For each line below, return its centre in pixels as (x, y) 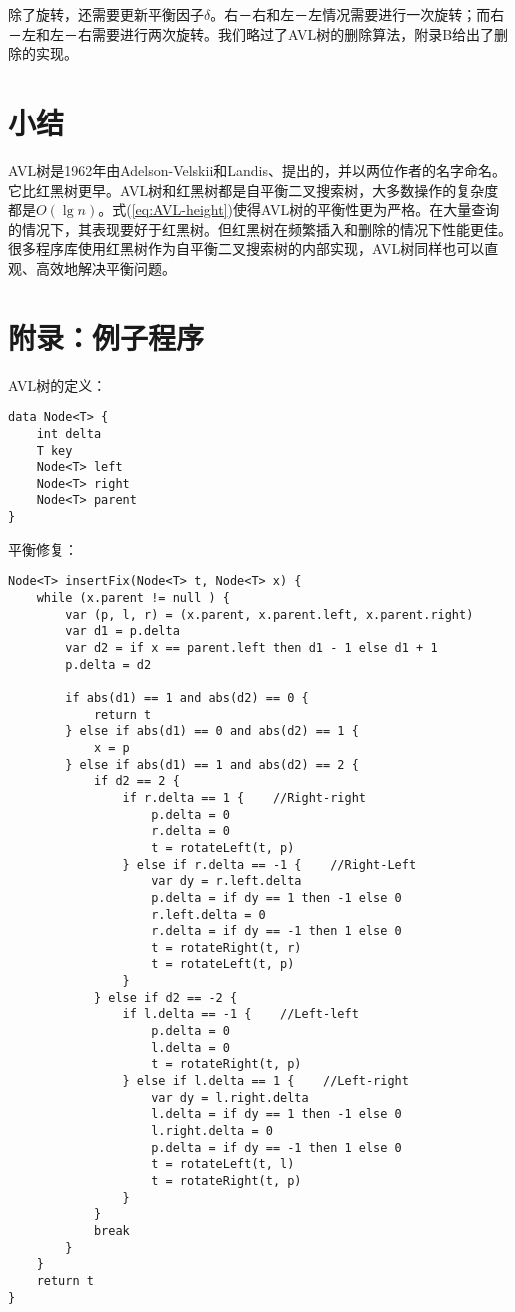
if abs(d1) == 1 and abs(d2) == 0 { (187, 697)
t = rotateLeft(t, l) (223, 1164)
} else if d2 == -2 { (165, 997)
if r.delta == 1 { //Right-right (244, 797)
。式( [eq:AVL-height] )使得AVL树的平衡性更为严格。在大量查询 (299, 209)
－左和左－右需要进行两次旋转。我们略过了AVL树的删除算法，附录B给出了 (251, 33)
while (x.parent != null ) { (133, 598)
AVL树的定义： (57, 384)
